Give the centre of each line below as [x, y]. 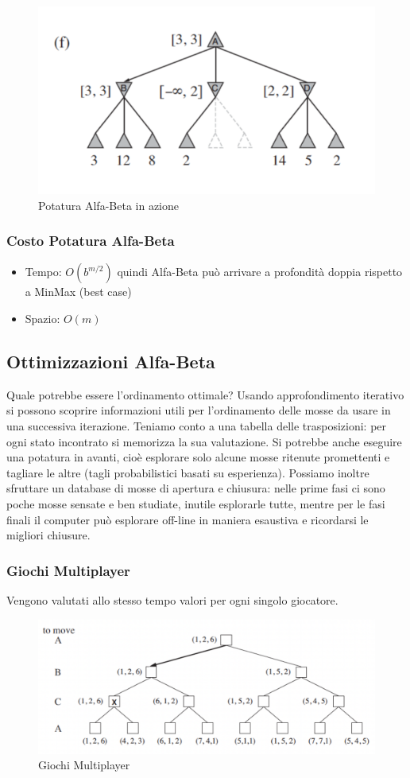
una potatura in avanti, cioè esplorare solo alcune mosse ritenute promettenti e [198, 457]
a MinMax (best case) [78, 292]
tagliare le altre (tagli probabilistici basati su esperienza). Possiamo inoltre [188, 472]
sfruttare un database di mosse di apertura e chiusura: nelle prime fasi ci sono [196, 488]
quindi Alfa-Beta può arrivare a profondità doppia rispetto [260, 272]
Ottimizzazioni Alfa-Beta [111, 361]
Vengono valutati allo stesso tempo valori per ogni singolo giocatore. [172, 599]
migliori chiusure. [48, 535]
